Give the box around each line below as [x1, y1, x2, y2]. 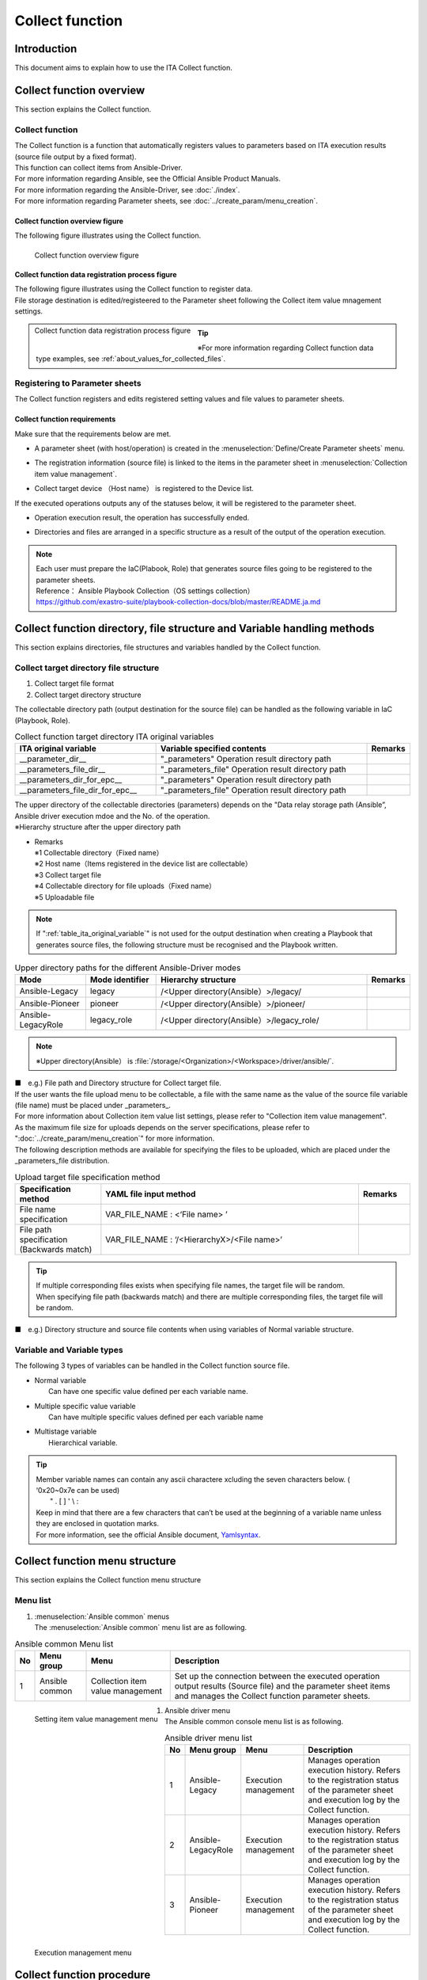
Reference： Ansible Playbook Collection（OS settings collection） [36, 586, 255, 596]
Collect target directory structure [34, 690, 142, 699]
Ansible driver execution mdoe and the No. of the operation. [14, 811, 210, 821]
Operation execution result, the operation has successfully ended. [34, 513, 250, 523]
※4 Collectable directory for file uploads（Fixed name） [34, 881, 217, 891]
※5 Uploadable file [34, 892, 95, 902]
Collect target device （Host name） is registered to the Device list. [34, 484, 255, 493]
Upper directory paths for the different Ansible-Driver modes [14, 962, 241, 973]
